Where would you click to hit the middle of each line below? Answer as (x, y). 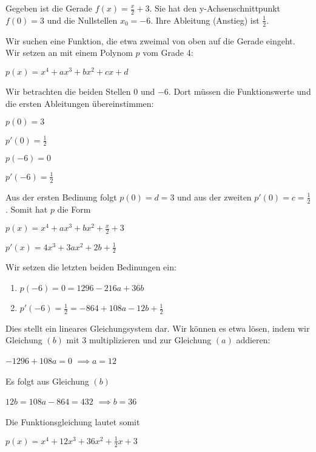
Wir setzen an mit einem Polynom (69, 53)
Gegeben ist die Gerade (49, 8)
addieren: (253, 340)
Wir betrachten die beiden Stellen (68, 91)
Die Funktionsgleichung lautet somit (73, 421)
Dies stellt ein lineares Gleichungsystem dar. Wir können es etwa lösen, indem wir (158, 328)
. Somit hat (27, 209)
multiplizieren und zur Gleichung (150, 340)
